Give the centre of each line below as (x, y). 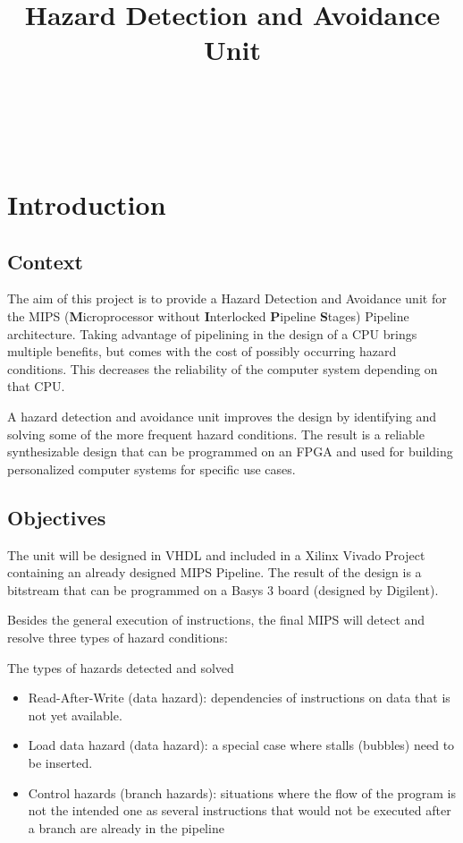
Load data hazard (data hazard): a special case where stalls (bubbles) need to (241, 745)
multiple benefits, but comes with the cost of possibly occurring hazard (202, 351)
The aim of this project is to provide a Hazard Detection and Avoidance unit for (227, 298)
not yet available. (75, 715)
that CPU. (36, 386)
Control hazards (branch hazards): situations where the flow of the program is (242, 792)
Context (45, 261)
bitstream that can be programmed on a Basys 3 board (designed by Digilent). (223, 589)
